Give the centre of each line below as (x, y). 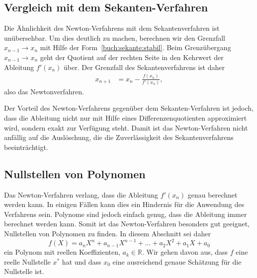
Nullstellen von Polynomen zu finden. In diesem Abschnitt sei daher (107, 234)
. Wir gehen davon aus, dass (185, 252)
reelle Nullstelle (27, 261)
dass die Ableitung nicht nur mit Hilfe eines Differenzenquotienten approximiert (126, 118)
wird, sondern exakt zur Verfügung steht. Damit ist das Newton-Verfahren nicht (126, 127)
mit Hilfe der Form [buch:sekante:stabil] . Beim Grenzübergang (135, 47)
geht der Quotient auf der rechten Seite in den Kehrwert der (132, 57)
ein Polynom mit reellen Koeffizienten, (62, 252)
